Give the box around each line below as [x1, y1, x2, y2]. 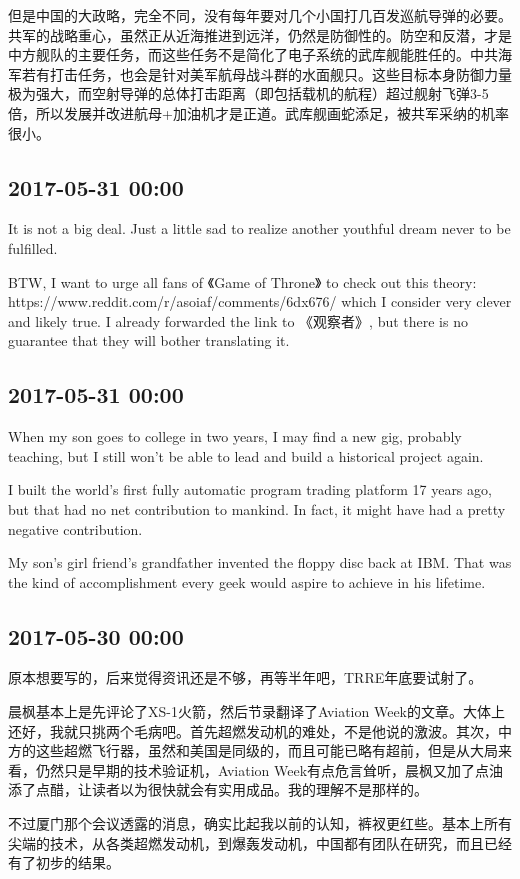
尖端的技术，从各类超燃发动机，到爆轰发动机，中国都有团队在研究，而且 [8, 832, 484, 853]
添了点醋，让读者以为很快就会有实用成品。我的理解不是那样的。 [8, 779, 428, 800]
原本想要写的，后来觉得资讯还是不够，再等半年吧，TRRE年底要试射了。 [8, 667, 483, 688]
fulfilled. [8, 237, 58, 258]
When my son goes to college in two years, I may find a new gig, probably [8, 426, 462, 447]
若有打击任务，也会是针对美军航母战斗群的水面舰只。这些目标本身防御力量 [21, 63, 512, 84]
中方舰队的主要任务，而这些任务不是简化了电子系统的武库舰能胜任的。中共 [8, 44, 498, 65]
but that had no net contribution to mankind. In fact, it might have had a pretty [8, 498, 506, 519]
